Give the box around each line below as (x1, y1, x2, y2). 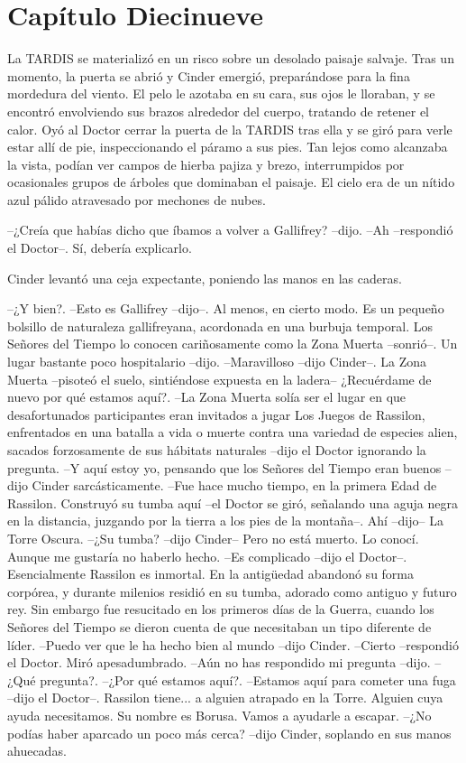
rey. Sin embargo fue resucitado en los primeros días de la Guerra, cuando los (7, 600, 434, 619)
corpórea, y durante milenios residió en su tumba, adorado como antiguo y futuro (7, 582, 457, 600)
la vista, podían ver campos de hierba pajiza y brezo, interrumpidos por (7, 154, 405, 173)
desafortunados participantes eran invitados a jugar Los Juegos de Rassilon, (7, 405, 425, 423)
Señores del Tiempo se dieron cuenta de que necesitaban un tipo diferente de (7, 617, 432, 636)
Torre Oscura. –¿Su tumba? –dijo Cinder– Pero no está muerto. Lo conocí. (7, 528, 419, 547)
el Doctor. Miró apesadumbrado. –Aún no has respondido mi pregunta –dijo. (7, 653, 431, 672)
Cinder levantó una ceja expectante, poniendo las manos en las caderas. (7, 268, 402, 287)
